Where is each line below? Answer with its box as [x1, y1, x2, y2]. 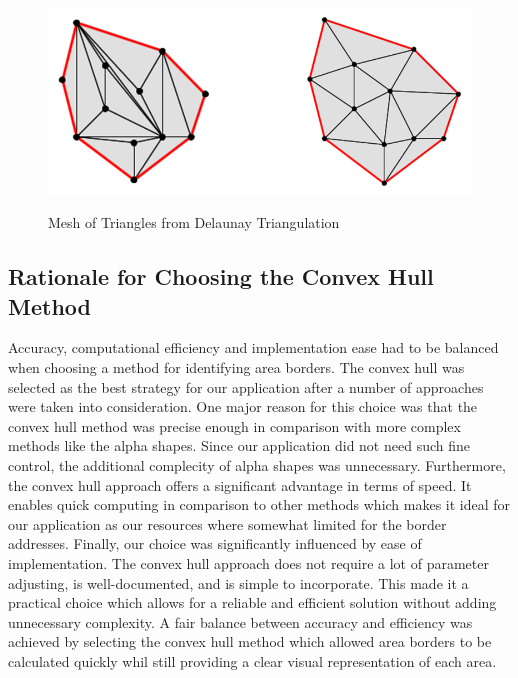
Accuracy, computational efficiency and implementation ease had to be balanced [8, 337, 499, 358]
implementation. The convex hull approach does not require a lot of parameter [8, 553, 489, 574]
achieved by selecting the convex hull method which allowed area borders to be [8, 631, 492, 652]
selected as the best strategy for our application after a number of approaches [8, 376, 484, 397]
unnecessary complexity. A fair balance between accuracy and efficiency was [8, 611, 473, 632]
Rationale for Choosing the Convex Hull [8, 261, 434, 292]
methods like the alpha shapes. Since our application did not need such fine [8, 435, 470, 456]
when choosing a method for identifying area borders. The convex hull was [8, 357, 465, 378]
